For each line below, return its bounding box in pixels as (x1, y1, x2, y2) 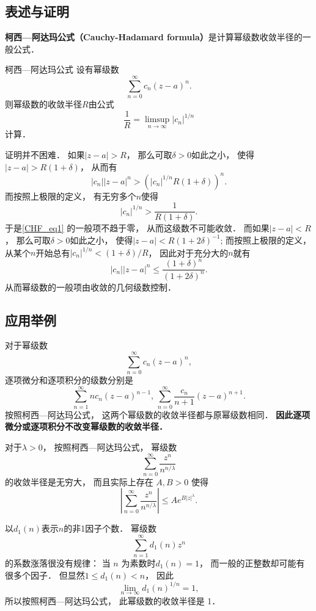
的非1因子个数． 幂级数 (64, 522, 156, 535)
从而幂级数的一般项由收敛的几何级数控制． (5, 280, 176, 293)
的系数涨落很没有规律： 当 (5, 556, 111, 569)
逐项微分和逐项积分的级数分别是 (5, 374, 133, 386)
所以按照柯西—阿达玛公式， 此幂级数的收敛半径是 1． (5, 594, 221, 607)
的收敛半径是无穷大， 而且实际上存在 (5, 475, 153, 488)
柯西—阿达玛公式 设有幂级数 (5, 63, 119, 76)
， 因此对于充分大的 (148, 246, 229, 259)
